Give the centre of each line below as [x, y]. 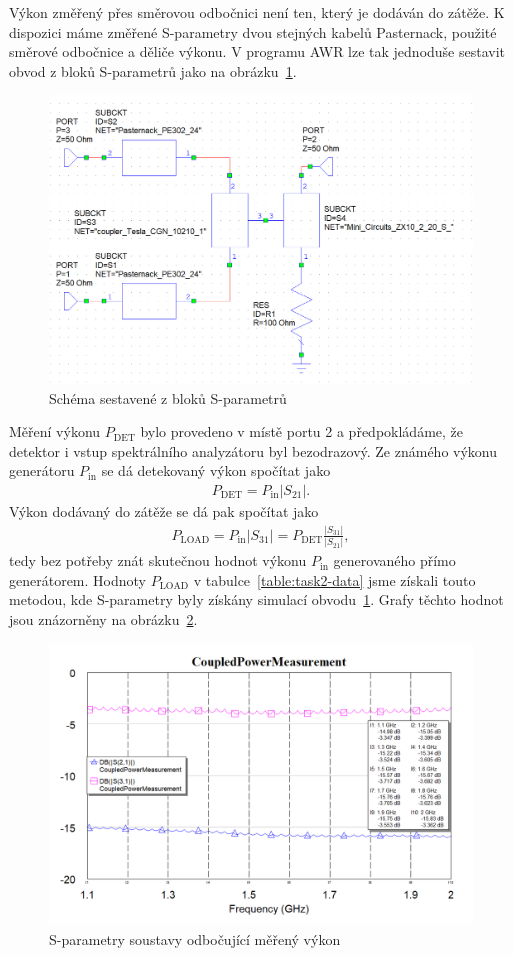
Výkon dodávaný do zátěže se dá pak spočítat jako [164, 510]
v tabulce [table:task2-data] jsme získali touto [334, 579]
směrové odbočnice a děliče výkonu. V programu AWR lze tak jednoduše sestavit [257, 51]
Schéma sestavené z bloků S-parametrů [168, 397]
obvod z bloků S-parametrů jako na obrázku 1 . [153, 70]
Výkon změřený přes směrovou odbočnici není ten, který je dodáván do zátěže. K [257, 12]
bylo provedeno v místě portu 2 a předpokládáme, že [301, 431]
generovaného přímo [394, 560]
